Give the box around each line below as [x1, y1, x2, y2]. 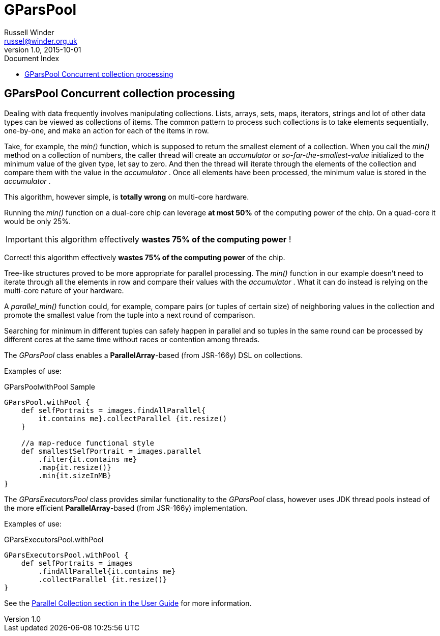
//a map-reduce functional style [21, 438, 155, 447]
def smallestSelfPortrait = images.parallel [21, 447, 201, 455]
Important [6, 234, 43, 244]
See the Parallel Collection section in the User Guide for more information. [4, 598, 252, 607]
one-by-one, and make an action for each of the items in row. [4, 126, 209, 135]
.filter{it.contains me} [38, 455, 137, 463]
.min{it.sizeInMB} [38, 471, 111, 480]
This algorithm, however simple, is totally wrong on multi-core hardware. [4, 192, 249, 201]
